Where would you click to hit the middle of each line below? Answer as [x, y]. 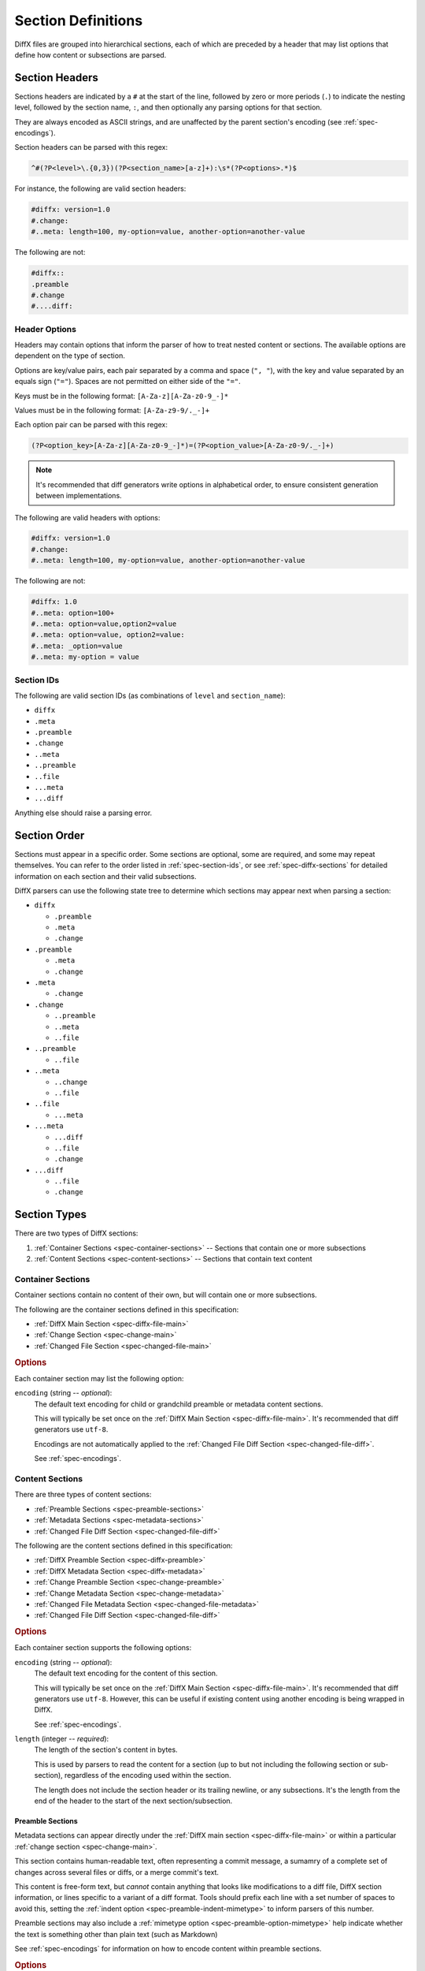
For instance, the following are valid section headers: [100, 188]
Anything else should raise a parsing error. [83, 813]
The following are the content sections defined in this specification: [124, 1545]
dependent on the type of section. [70, 356]
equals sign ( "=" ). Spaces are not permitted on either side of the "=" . [128, 382]
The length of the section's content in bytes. [106, 1749]
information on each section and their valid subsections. [105, 876]
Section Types [50, 1215]
